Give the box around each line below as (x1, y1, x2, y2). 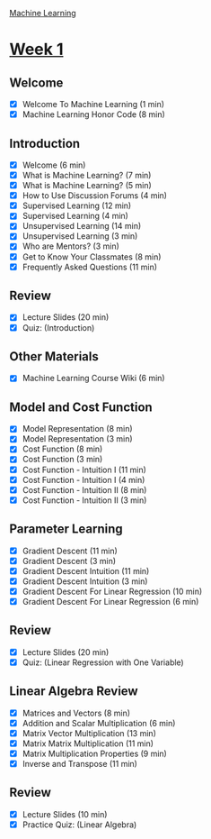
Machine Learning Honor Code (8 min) (22, 109, 166, 120)
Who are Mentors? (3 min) (22, 241, 119, 251)
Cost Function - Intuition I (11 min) (22, 464, 146, 475)
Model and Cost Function (9, 399, 153, 415)
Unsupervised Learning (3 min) (22, 231, 138, 242)
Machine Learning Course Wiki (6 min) (22, 373, 165, 384)
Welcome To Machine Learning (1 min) (22, 99, 164, 109)
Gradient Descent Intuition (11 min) (22, 565, 150, 576)
